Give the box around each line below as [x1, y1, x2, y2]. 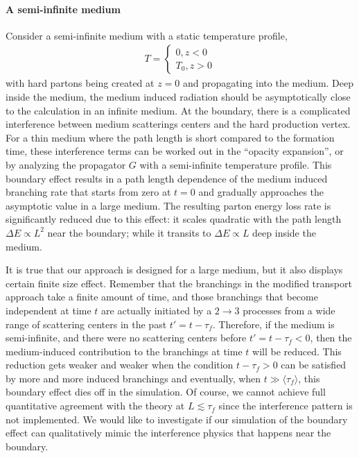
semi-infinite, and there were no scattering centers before [6, 330, 247, 345]
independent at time [6, 303, 91, 317]
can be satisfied [281, 357, 347, 372]
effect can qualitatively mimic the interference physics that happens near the [6, 425, 331, 440]
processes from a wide [243, 303, 335, 317]
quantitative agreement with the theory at [6, 398, 185, 413]
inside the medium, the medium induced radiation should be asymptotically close [6, 90, 351, 104]
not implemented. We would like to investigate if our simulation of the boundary [6, 412, 348, 426]
